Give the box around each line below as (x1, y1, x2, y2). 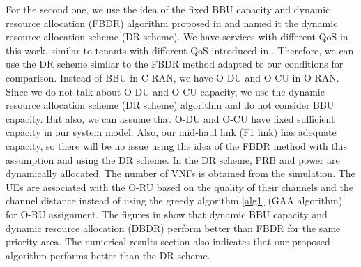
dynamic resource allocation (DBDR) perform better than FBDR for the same (6, 220, 341, 235)
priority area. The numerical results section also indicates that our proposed (6, 234, 330, 249)
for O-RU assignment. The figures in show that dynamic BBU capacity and (6, 206, 328, 221)
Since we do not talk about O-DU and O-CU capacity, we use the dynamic (6, 84, 325, 98)
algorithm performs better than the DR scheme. (6, 247, 210, 262)
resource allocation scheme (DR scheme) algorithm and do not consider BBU (6, 98, 335, 112)
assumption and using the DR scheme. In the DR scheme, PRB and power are (6, 152, 340, 167)
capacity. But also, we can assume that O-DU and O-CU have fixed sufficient (6, 111, 335, 125)
